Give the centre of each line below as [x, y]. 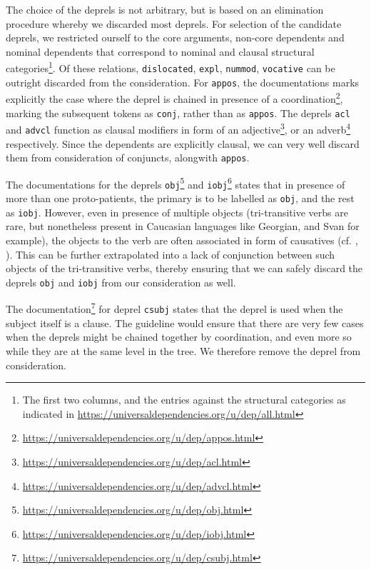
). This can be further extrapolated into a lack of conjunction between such [171, 254]
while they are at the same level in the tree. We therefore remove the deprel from [183, 350]
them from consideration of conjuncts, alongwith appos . [128, 157]
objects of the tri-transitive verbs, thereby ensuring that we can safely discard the [184, 268]
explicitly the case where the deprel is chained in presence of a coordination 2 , [174, 97]
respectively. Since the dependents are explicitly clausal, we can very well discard [183, 143]
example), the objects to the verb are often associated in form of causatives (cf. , [182, 240]
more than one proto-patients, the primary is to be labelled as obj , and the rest [180, 198]
